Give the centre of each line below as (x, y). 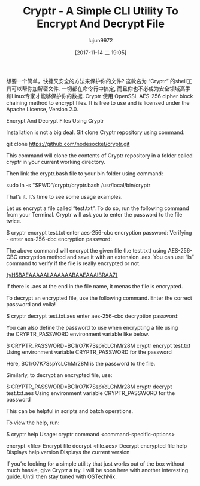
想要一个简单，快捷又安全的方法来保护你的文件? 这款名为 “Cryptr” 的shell (97, 81)
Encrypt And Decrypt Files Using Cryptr (55, 120)
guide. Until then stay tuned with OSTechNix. (61, 476)
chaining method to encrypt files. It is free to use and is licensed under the (98, 102)
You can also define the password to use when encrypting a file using (92, 327)
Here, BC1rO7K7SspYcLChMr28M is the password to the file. (81, 363)
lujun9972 (101, 40)
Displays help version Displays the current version (68, 452)
